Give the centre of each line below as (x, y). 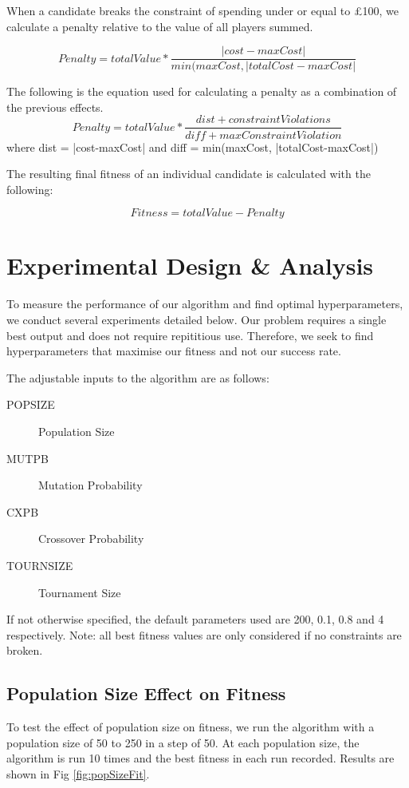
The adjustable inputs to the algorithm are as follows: (138, 377)
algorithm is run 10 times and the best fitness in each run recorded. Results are (201, 758)
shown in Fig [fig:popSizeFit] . (78, 773)
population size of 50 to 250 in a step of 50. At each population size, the (183, 742)
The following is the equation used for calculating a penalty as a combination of (202, 91)
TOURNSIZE (40, 565)
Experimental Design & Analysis (190, 265)
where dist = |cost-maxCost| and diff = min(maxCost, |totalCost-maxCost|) (193, 147)
